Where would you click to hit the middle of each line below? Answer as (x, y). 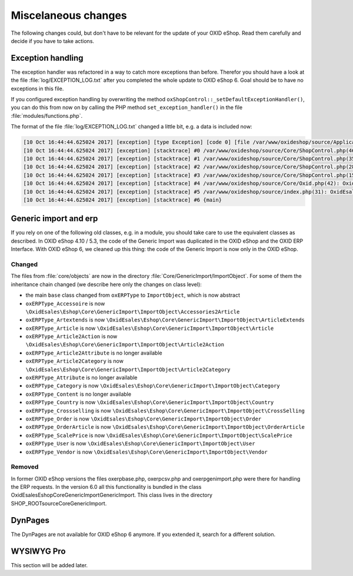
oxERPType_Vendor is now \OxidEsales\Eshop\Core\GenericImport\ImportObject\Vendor (146, 452)
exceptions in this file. (37, 88)
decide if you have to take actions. (52, 41)
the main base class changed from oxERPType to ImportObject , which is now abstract (133, 295)
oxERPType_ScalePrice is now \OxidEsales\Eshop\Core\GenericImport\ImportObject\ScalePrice (159, 435)
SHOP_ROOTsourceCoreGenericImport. (59, 503)
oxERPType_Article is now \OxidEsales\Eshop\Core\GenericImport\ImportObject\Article (150, 328)
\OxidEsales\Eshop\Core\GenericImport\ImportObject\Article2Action (125, 345)
